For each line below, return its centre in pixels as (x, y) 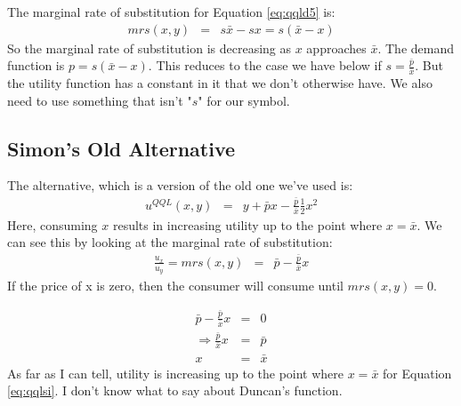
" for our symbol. (244, 100)
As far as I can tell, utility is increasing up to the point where (176, 373)
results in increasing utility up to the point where (247, 224)
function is (36, 65)
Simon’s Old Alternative (121, 148)
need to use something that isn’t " (100, 100)
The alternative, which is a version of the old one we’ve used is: (180, 185)
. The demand (416, 48)
